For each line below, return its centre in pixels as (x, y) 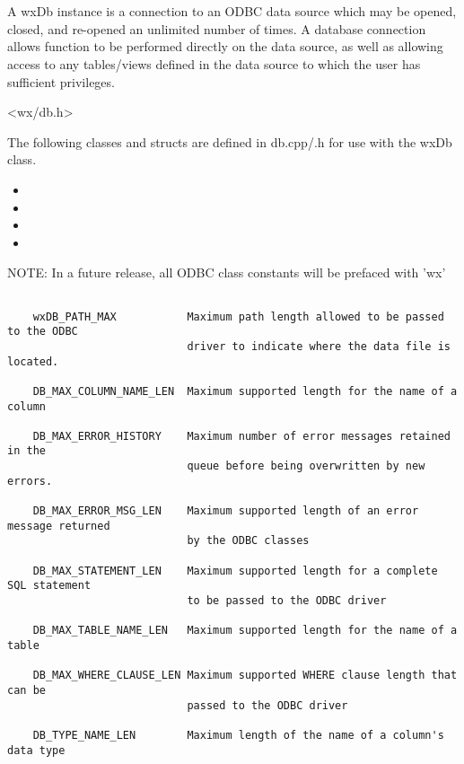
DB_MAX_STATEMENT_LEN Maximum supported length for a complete (235, 571)
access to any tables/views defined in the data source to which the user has (214, 63)
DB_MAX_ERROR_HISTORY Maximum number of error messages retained (241, 436)
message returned (59, 526)
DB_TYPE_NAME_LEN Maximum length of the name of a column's (238, 735)
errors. (30, 481)
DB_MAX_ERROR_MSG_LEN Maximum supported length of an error (226, 511)
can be (26, 690)
